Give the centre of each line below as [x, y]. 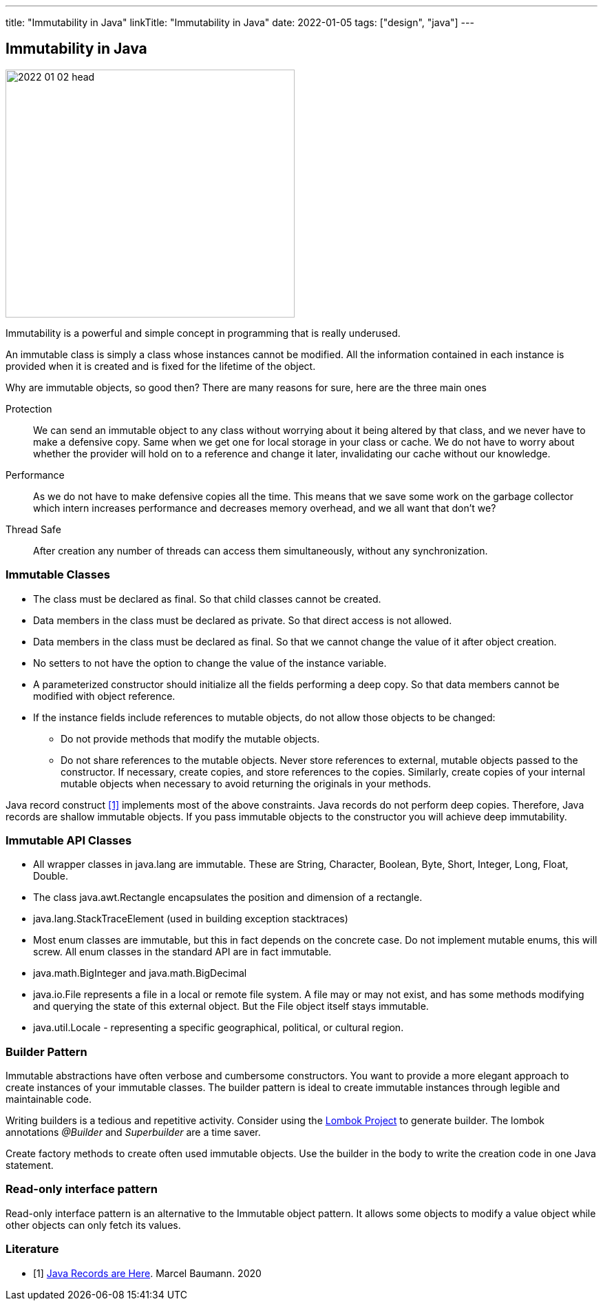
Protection [29, 408]
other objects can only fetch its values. [93, 1225]
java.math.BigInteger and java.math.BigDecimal [140, 973]
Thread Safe [33, 529]
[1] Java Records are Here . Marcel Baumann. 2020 [147, 1273]
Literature [32, 1249]
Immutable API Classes [69, 840]
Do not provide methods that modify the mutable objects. [190, 738]
